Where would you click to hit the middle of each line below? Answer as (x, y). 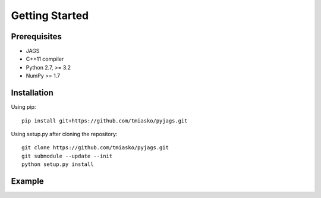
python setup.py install (58, 164)
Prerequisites (36, 37)
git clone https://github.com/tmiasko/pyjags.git (95, 148)
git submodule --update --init (67, 156)
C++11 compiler (45, 59)
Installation (32, 93)
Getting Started (50, 15)
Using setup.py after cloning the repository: (64, 134)
